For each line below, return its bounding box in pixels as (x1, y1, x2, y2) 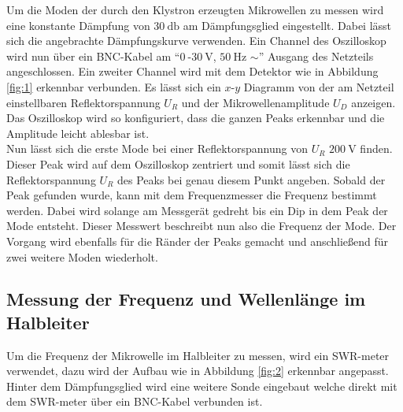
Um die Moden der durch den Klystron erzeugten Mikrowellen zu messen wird (6, 2, 384, 17)
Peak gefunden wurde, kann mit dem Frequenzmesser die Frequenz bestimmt (6, 187, 377, 203)
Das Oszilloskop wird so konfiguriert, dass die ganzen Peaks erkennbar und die (6, 109, 385, 126)
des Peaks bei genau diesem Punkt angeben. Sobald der (117, 171, 386, 187)
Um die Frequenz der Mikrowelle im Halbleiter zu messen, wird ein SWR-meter (6, 347, 390, 363)
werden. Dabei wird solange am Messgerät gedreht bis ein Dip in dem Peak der (6, 202, 388, 218)
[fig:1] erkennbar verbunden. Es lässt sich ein (6, 78, 221, 95)
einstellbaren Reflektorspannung (6, 94, 161, 110)
